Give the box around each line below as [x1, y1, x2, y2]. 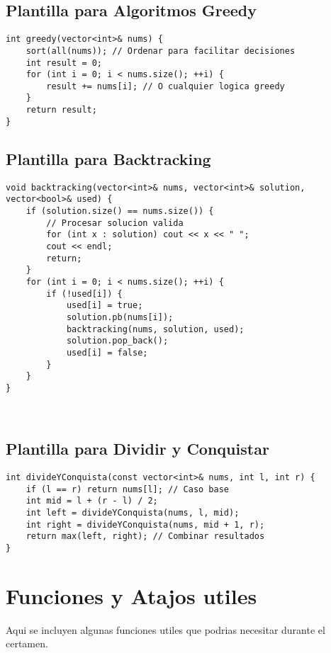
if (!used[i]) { [46, 288, 123, 299]
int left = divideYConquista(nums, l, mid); [26, 507, 240, 518]
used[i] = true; [66, 300, 143, 311]
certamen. [6, 636, 48, 651]
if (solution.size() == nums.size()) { [26, 205, 214, 216]
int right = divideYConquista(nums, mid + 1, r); [26, 519, 265, 530]
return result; [26, 105, 97, 115]
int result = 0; [26, 57, 103, 68]
